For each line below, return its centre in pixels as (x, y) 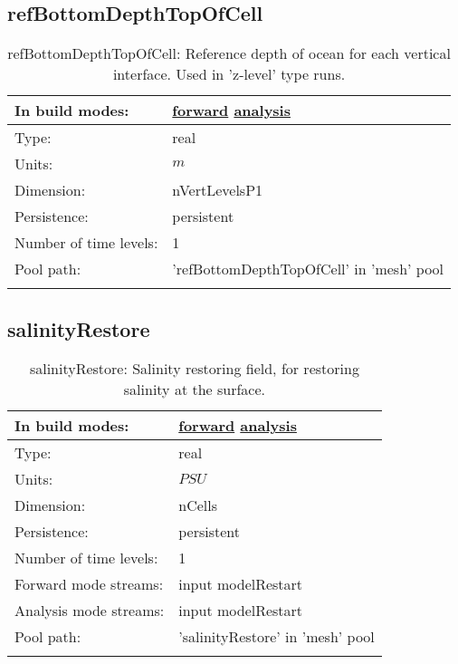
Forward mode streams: (89, 584)
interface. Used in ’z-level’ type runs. (229, 74)
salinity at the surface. (195, 390)
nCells (198, 505)
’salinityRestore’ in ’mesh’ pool (277, 637)
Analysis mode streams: (90, 611)
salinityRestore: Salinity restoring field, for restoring (194, 369)
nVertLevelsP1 (218, 190)
